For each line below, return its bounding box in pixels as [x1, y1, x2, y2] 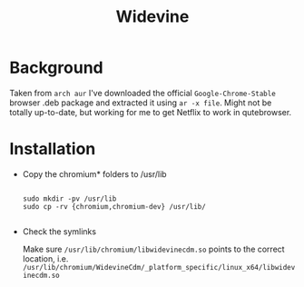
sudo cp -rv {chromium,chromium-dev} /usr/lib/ [22, 202, 206, 211]
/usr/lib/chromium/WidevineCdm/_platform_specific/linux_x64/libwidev [22, 262, 296, 272]
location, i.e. [22, 252, 69, 264]
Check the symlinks [22, 225, 97, 237]
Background [9, 57, 103, 78]
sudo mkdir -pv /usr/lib [22, 193, 117, 203]
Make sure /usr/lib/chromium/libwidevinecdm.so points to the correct [22, 243, 285, 254]
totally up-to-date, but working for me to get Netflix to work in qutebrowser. [9, 106, 292, 117]
